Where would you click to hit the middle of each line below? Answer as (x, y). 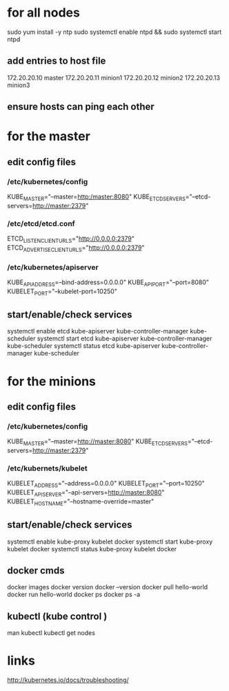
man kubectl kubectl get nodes (51, 633)
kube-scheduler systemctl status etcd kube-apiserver (84, 346)
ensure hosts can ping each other (81, 107)
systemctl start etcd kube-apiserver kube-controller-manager (125, 339)
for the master (49, 137)
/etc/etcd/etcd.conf (41, 223)
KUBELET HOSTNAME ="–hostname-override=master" (81, 502)
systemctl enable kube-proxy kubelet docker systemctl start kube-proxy (110, 542)
